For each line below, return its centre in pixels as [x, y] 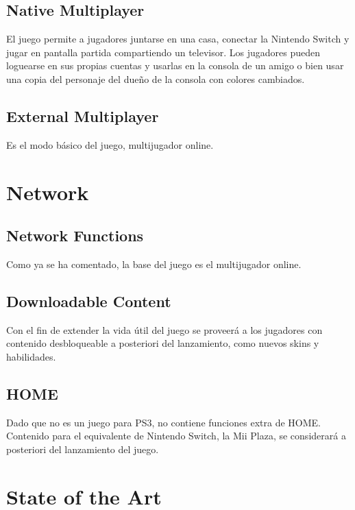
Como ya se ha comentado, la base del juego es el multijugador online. [154, 264]
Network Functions [75, 235]
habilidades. [31, 356]
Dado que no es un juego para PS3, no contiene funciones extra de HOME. [163, 422]
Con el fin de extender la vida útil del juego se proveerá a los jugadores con [164, 329]
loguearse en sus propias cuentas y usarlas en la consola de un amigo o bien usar [175, 65]
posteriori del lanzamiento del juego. [83, 449]
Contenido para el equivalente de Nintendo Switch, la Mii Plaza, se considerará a [176, 436]
